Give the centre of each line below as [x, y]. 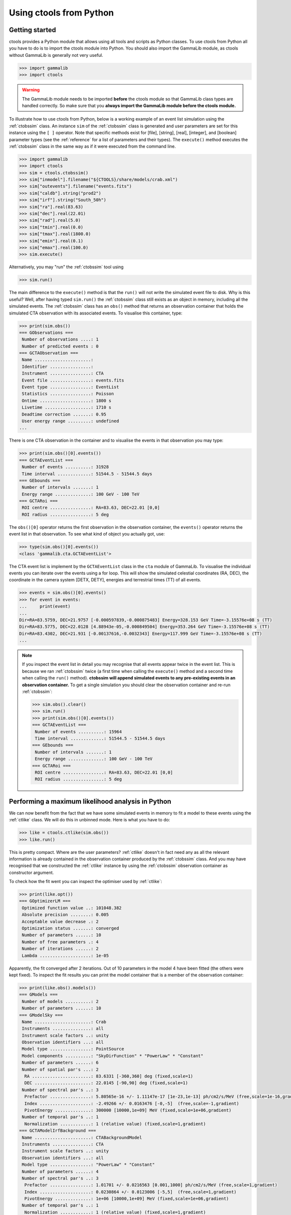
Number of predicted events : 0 [60, 346]
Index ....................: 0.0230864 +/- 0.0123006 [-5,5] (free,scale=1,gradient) [131, 1192]
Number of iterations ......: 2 [60, 949]
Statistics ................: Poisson [68, 394]
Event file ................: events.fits [73, 380]
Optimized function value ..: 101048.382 [72, 908]
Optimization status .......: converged [71, 929]
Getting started [32, 30]
